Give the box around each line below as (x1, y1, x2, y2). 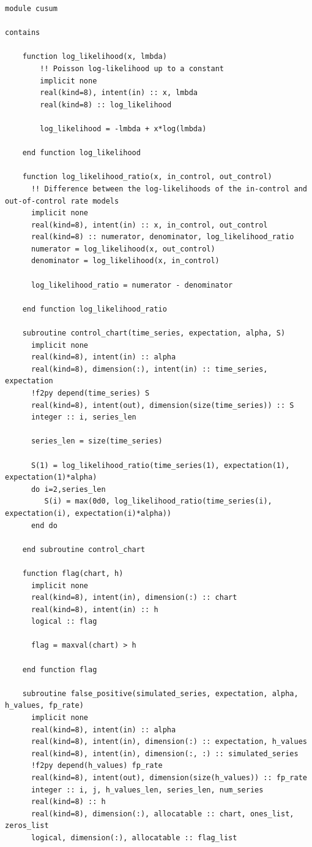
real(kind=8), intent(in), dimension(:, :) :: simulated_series (31, 749, 299, 758)
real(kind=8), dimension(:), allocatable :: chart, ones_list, (31, 809, 294, 818)
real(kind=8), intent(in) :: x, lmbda (40, 88, 198, 98)
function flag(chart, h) (22, 569, 124, 578)
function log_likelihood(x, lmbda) (22, 52, 167, 61)
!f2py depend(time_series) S (31, 389, 150, 397)
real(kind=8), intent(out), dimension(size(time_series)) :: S (31, 401, 294, 410)
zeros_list (5, 821, 49, 830)
